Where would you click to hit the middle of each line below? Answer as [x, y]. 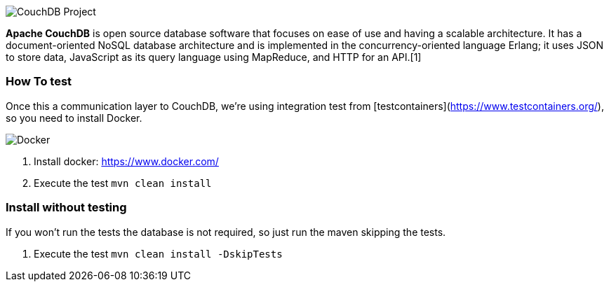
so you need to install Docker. [74, 118]
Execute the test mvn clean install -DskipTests [158, 253]
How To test [39, 82]
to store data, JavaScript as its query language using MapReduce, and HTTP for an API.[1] [214, 57]
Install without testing [66, 208]
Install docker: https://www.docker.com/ [126, 161]
